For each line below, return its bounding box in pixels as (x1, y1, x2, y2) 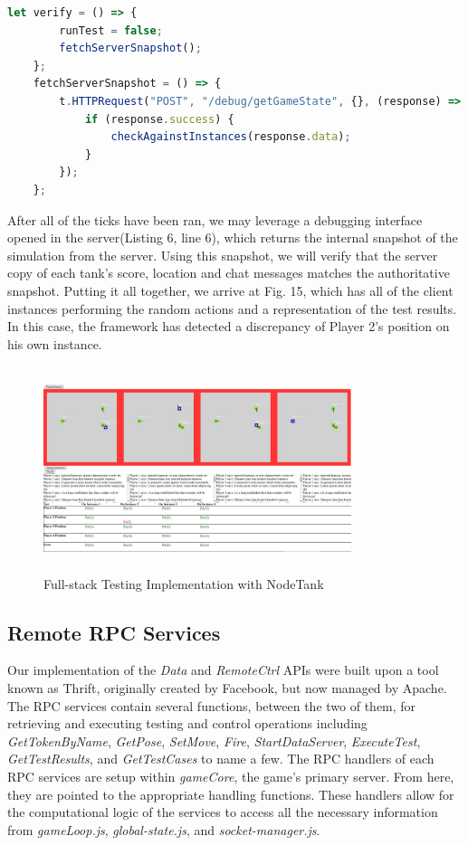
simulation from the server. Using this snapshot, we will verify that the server (7, 245, 438, 264)
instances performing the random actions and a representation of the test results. (7, 299, 457, 318)
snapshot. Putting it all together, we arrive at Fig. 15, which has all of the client (7, 280, 454, 299)
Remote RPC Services (7, 618, 221, 646)
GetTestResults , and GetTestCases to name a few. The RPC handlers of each (7, 749, 435, 768)
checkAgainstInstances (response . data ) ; (110, 130, 351, 144)
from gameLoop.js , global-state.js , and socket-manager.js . (7, 820, 320, 839)
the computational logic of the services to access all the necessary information (7, 802, 438, 821)
